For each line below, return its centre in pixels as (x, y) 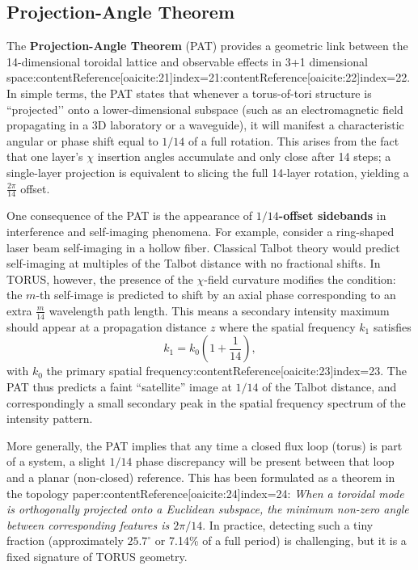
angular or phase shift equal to (82, 140)
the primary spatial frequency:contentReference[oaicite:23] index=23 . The (226, 371)
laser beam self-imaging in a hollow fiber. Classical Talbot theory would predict (203, 247)
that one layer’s (45, 156)
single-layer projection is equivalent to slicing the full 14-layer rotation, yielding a (208, 172)
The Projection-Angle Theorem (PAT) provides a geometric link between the (207, 46)
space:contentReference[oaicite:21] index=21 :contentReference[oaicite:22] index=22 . (209, 77)
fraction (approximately (65, 540)
